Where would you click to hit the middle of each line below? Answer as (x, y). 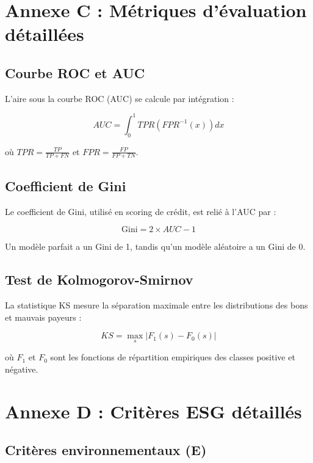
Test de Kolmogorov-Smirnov (99, 279)
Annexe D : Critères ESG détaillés (153, 411)
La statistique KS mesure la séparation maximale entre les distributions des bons (156, 305)
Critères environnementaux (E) (106, 450)
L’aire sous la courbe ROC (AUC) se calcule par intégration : (120, 98)
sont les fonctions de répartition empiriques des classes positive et (173, 357)
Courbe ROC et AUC (75, 72)
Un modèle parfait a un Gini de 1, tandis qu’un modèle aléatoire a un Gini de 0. (155, 246)
